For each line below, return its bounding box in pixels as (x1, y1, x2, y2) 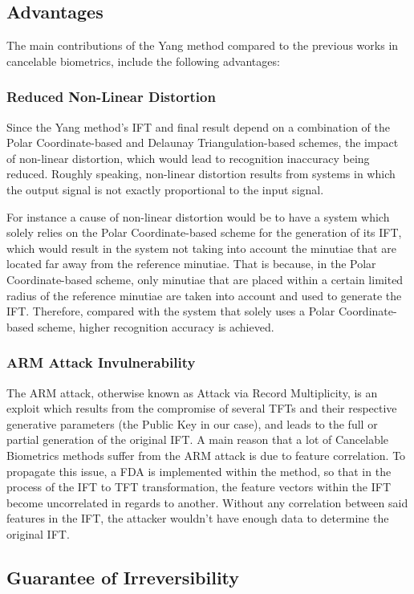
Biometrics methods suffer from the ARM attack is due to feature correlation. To (6, 446, 406, 463)
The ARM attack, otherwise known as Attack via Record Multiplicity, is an (6, 384, 378, 401)
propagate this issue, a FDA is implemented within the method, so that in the (6, 462, 392, 479)
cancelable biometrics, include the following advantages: (6, 52, 280, 69)
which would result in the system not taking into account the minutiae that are (6, 239, 397, 256)
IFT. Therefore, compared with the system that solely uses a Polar (6, 303, 335, 319)
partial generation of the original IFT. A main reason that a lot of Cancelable (6, 431, 389, 448)
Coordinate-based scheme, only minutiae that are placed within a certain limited (6, 271, 404, 287)
